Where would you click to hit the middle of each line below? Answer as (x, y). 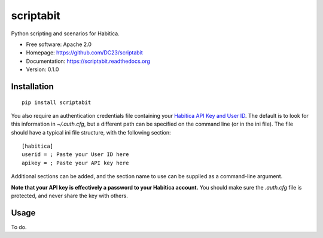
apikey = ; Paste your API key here (75, 163)
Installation (32, 86)
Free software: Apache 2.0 (59, 44)
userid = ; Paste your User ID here (75, 155)
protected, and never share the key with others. (69, 196)
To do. (19, 227)
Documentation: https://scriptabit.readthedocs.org (88, 61)
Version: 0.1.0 (42, 69)
